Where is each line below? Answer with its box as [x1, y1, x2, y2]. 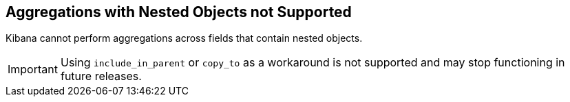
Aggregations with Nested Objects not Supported [6, 3, 352, 21]
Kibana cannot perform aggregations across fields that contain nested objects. [6, 32, 363, 44]
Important [8, 62, 58, 77]
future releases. [60, 69, 142, 84]
